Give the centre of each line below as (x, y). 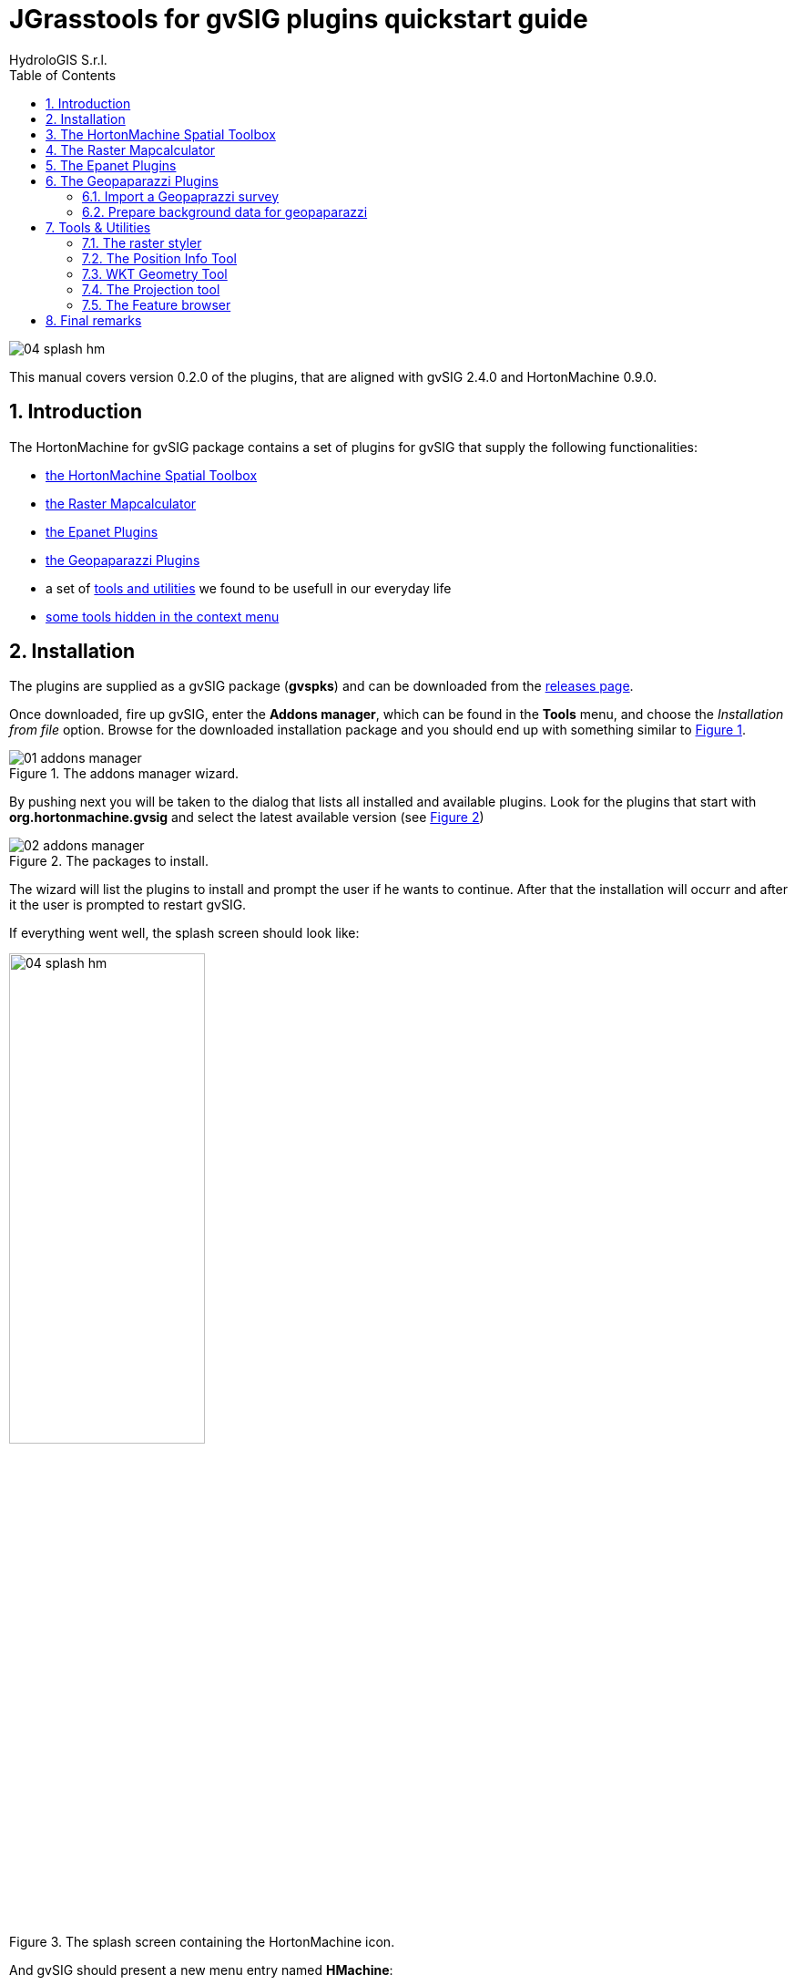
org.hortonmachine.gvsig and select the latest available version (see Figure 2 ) (247, 818)
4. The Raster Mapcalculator (131, 149)
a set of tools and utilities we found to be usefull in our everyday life (249, 588)
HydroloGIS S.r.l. (58, 59)
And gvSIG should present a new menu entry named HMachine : (201, 1970)
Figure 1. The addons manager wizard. (124, 774)
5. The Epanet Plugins (111, 165)
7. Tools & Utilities (98, 227)
